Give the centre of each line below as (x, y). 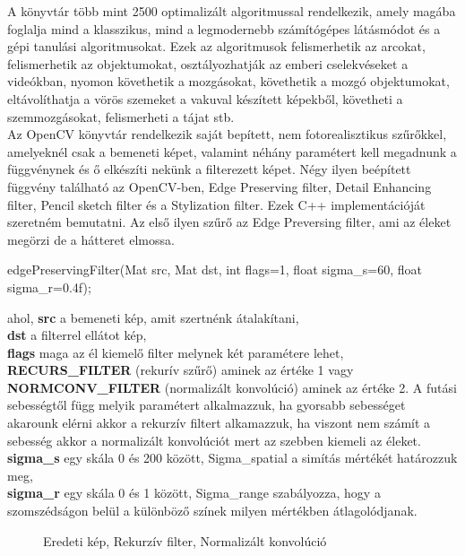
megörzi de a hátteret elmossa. (91, 239)
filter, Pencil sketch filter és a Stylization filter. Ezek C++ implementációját (216, 204)
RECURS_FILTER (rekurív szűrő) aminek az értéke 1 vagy (181, 370)
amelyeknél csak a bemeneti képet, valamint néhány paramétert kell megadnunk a (232, 151)
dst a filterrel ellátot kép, (77, 335)
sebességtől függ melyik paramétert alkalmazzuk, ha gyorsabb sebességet (207, 405)
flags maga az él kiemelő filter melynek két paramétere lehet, (176, 352)
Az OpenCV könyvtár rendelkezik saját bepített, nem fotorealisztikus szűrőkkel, (227, 134)
